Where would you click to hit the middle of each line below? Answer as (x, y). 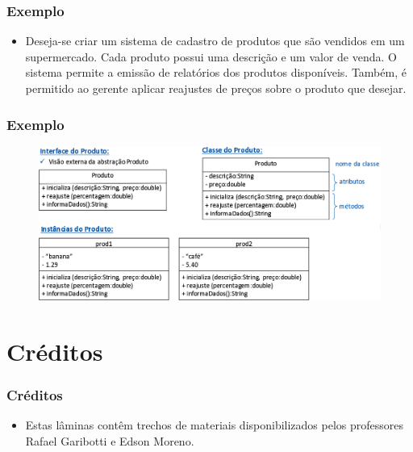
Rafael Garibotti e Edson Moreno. (110, 440)
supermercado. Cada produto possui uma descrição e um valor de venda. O (211, 56)
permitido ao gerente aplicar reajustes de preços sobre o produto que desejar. (216, 88)
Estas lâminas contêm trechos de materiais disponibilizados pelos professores (215, 425)
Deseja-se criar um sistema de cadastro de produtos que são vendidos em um (215, 41)
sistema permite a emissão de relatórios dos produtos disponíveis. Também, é (216, 72)
